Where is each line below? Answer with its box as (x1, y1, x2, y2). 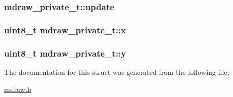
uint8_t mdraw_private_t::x (4, 23, 126, 36)
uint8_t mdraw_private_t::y (4, 46, 126, 59)
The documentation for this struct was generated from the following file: (4, 66, 229, 77)
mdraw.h (4, 83, 32, 94)
